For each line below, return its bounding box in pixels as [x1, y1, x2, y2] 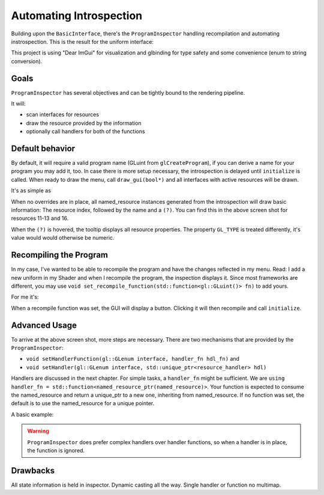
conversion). [11, 58, 43, 65]
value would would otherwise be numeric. [11, 234, 115, 242]
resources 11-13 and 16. [11, 215, 69, 222]
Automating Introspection [11, 9, 143, 22]
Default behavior [11, 144, 75, 153]
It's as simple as [11, 187, 51, 194]
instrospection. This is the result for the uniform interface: [11, 38, 154, 45]
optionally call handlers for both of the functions [26, 128, 145, 135]
